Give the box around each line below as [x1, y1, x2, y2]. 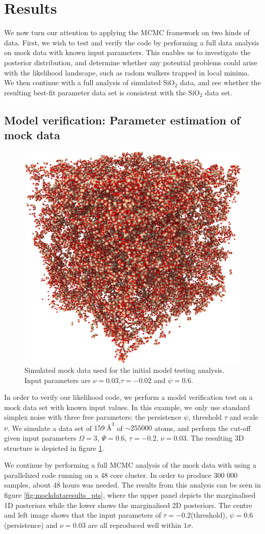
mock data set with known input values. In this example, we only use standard [4, 401, 250, 412]
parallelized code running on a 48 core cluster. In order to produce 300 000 [4, 469, 238, 480]
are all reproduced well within [88, 519, 181, 530]
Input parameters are [24, 374, 91, 385]
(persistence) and [4, 519, 58, 530]
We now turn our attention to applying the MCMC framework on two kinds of [4, 27, 250, 38]
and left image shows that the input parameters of [4, 510, 161, 520]
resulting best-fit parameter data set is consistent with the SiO [4, 87, 200, 97]
